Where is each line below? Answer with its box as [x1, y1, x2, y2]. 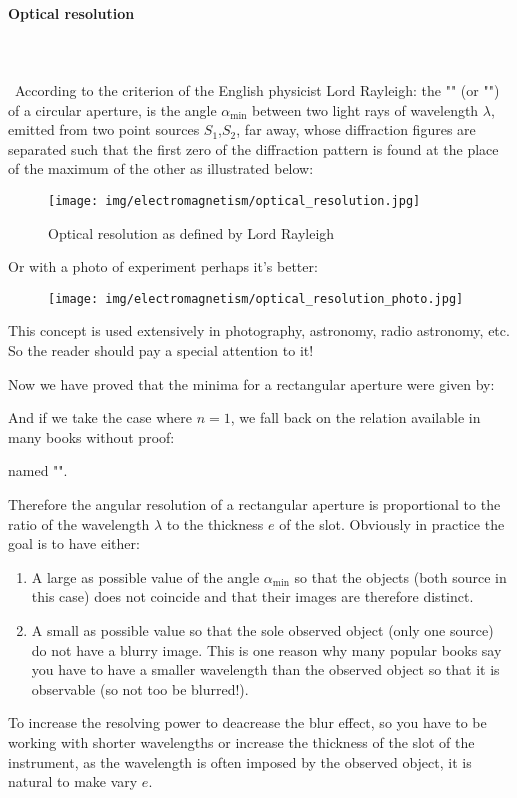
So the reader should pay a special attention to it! [8, 340, 314, 361]
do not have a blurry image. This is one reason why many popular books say [31, 639, 502, 660]
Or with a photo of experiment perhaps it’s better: [8, 256, 318, 277]
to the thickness [166, 513, 264, 534]
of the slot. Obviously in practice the [279, 513, 505, 534]
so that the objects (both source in [294, 566, 507, 587]
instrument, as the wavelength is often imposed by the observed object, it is [8, 751, 472, 772]
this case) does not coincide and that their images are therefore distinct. [31, 586, 474, 607]
